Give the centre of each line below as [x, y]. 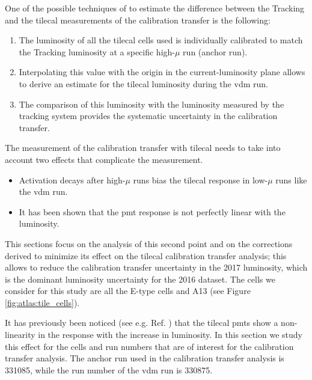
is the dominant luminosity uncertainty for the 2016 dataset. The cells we [140, 279]
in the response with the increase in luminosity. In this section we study [170, 335]
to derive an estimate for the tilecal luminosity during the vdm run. [143, 83]
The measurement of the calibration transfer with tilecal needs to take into [143, 148]
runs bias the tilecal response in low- [200, 179]
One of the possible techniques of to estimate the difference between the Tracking [155, 8]
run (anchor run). [215, 51]
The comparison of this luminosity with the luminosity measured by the [151, 104]
